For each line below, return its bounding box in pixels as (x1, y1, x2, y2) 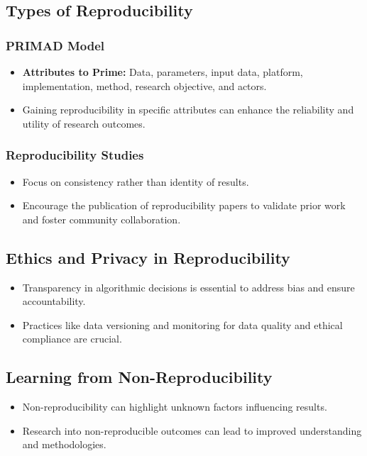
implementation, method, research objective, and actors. (22, 78, 267, 93)
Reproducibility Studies (6, 146, 144, 164)
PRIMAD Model (6, 36, 104, 54)
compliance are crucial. (22, 331, 122, 346)
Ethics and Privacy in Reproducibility (6, 246, 290, 268)
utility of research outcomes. (22, 116, 146, 130)
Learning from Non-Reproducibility (6, 366, 273, 388)
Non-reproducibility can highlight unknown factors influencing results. (22, 399, 327, 414)
